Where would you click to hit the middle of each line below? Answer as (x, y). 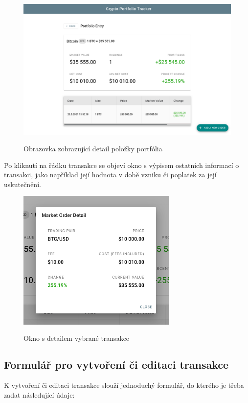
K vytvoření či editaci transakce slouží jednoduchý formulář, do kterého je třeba (124, 385)
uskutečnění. (23, 184)
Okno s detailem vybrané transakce (77, 338)
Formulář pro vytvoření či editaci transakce (116, 365)
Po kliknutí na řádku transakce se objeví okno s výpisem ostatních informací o (122, 165)
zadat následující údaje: (39, 394)
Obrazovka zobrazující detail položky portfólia (93, 149)
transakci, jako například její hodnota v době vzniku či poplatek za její (110, 175)
